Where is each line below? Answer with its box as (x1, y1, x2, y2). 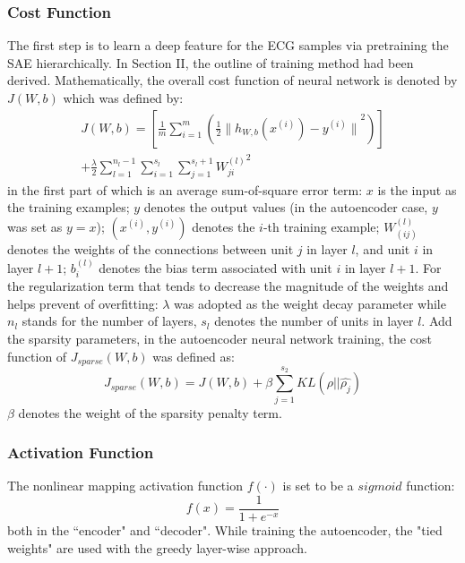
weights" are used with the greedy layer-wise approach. (7, 538, 307, 557)
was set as (7, 217, 63, 235)
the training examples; (7, 198, 130, 217)
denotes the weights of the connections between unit (7, 240, 294, 259)
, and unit (355, 240, 410, 259)
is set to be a (282, 476, 354, 495)
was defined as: (152, 346, 235, 365)
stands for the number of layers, (22, 311, 197, 330)
